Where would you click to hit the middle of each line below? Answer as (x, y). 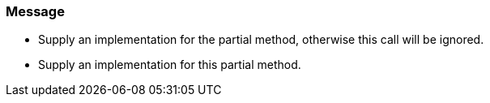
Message (35, 11)
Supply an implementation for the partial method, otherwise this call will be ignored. (261, 40)
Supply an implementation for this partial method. (170, 65)
